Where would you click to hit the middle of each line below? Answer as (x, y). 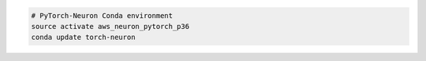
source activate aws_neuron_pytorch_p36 (110, 26)
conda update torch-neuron (83, 38)
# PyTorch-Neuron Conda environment (102, 15)
